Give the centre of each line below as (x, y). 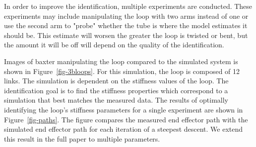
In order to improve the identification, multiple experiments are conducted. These (128, 6)
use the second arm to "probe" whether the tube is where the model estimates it (126, 25)
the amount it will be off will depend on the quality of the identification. (114, 45)
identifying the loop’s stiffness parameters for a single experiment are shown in (124, 109)
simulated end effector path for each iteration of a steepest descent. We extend (124, 129)
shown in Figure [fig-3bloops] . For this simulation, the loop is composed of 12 (122, 71)
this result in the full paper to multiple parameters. (82, 138)
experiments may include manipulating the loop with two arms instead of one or (126, 16)
